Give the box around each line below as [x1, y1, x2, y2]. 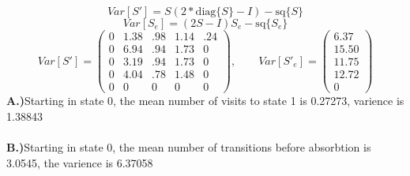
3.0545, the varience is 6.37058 [6, 154, 153, 170]
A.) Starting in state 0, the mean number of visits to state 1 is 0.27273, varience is [6, 92, 404, 109]
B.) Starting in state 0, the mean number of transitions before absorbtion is [6, 139, 371, 155]
